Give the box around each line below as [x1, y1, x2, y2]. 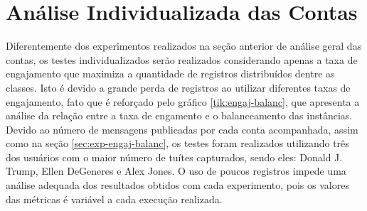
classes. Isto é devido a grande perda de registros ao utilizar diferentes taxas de [6, 80, 351, 94]
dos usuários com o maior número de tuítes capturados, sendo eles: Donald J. [6, 149, 343, 164]
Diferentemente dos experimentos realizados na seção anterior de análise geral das [6, 38, 362, 53]
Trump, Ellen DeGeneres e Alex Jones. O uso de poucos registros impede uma [6, 163, 346, 178]
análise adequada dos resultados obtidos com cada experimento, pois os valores [6, 178, 349, 193]
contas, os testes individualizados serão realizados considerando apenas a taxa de [6, 52, 358, 67]
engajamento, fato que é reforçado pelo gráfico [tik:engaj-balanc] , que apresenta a [6, 94, 360, 109]
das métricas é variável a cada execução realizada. [6, 191, 223, 206]
